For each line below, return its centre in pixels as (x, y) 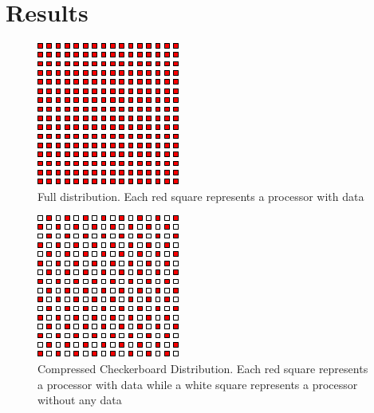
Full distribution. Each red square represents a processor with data (201, 196)
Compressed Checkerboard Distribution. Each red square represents (203, 368)
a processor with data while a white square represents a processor (198, 384)
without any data (80, 400)
